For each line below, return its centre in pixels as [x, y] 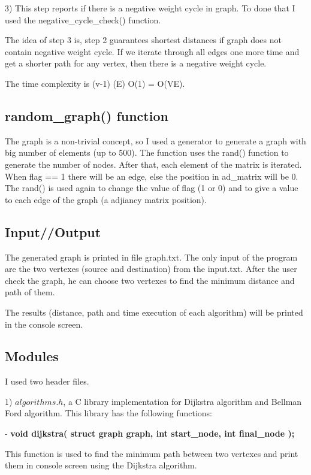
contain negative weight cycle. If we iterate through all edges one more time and [152, 51]
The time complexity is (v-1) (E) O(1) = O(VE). [95, 83]
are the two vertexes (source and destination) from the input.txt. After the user [151, 269]
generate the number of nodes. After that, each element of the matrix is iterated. [153, 164]
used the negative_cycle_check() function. [83, 19]
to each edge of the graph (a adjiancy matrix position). [106, 199]
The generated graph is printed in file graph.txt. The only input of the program [151, 257]
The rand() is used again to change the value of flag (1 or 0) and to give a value [152, 188]
